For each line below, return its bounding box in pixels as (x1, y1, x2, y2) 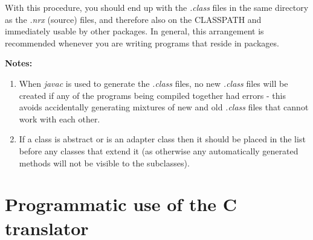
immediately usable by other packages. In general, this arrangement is (5, 25, 264, 37)
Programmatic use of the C (5, 192, 237, 216)
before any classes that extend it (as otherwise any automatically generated (19, 144, 298, 157)
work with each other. (19, 112, 100, 125)
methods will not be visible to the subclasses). (19, 156, 190, 169)
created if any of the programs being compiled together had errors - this (19, 89, 286, 101)
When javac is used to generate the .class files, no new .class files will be (19, 77, 288, 89)
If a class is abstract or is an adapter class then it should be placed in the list (19, 133, 306, 145)
